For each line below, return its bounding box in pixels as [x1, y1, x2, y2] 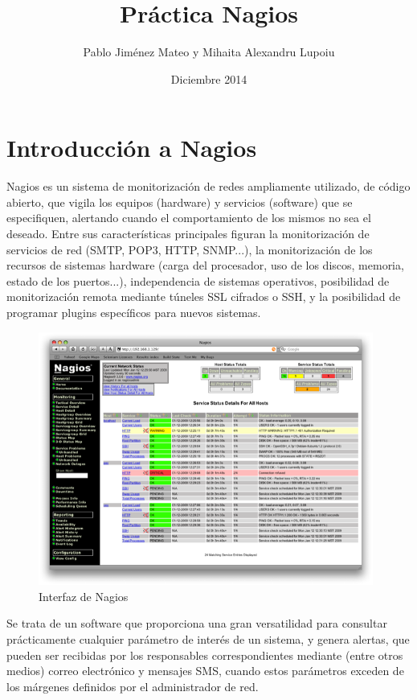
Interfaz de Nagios [39, 587, 129, 604]
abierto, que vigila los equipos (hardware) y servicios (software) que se [6, 193, 353, 210]
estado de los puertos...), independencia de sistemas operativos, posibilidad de [6, 272, 390, 289]
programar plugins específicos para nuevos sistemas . [6, 304, 261, 320]
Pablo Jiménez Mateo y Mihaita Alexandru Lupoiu [83, 43, 335, 60]
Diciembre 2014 [170, 70, 247, 87]
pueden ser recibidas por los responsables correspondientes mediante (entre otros [6, 646, 403, 663]
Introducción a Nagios [6, 131, 257, 164]
